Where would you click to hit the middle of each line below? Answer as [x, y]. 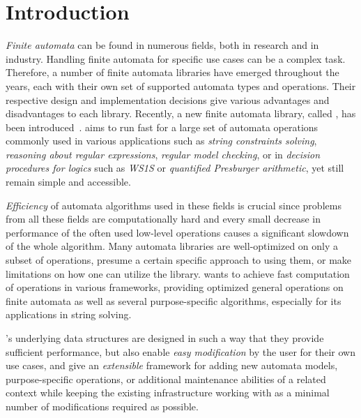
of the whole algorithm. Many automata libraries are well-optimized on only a [172, 246]
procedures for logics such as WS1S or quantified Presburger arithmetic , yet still [175, 168]
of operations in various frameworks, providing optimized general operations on [175, 287]
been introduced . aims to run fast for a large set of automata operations [162, 127]
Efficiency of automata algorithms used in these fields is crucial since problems [174, 205]
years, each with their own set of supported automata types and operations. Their [181, 85]
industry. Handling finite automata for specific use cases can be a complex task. [176, 58]
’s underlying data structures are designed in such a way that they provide [165, 338]
